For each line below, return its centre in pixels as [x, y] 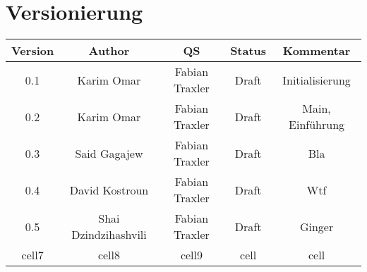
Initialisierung [317, 80]
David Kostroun [109, 190]
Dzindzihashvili [109, 235]
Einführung [317, 125]
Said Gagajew [109, 153]
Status [248, 51]
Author [109, 51]
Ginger [317, 226]
